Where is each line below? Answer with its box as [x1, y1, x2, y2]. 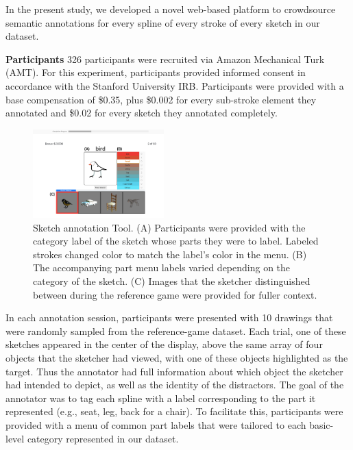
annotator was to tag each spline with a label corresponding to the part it [5, 390, 316, 405]
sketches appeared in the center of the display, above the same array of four [5, 337, 323, 351]
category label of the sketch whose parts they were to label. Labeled [33, 234, 319, 248]
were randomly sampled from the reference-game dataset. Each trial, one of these [5, 323, 346, 338]
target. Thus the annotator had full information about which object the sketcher [5, 364, 343, 378]
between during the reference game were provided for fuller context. [33, 287, 317, 301]
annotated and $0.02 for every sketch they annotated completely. [5, 105, 278, 120]
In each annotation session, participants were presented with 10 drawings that [5, 310, 333, 325]
